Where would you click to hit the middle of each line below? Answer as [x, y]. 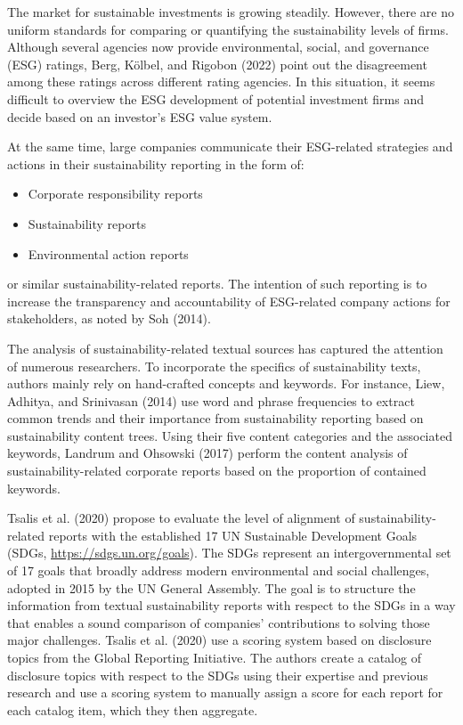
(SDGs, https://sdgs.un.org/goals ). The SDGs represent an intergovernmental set [229, 553]
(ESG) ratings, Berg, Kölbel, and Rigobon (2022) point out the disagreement [217, 64]
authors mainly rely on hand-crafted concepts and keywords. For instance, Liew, [226, 383]
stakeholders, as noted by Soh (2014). [109, 318]
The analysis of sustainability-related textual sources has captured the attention [225, 348]
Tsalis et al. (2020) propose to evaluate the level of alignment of [181, 518]
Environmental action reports [108, 253]
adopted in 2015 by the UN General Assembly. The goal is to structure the [211, 587]
